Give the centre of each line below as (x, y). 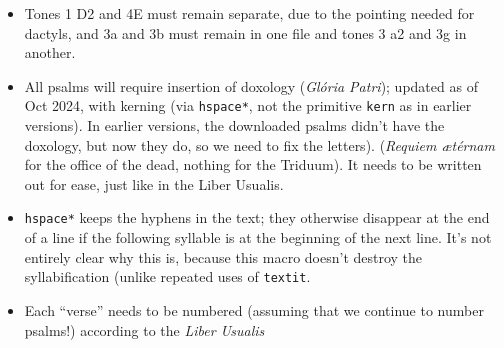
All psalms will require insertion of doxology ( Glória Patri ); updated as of (251, 85)
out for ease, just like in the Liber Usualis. (154, 183)
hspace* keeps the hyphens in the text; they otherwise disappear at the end (257, 217)
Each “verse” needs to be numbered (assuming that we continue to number (254, 309)
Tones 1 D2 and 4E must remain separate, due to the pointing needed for (249, 13)
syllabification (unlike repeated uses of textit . (167, 276)
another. (50, 52)
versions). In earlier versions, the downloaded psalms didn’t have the (234, 125)
